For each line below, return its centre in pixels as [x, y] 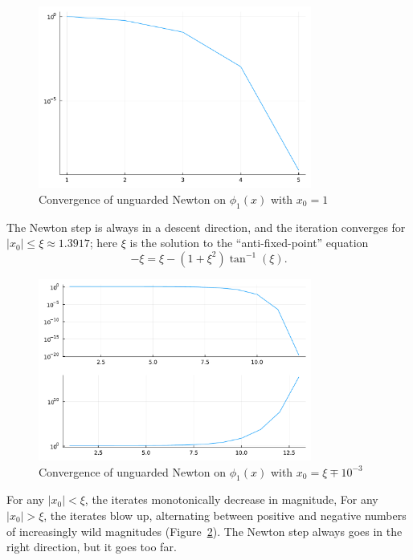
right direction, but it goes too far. [92, 547]
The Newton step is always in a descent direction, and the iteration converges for [206, 227]
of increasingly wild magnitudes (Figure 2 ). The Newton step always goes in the [204, 531]
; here [104, 243]
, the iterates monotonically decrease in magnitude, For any [231, 499]
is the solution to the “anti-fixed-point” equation [249, 243]
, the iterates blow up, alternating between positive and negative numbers [225, 515]
